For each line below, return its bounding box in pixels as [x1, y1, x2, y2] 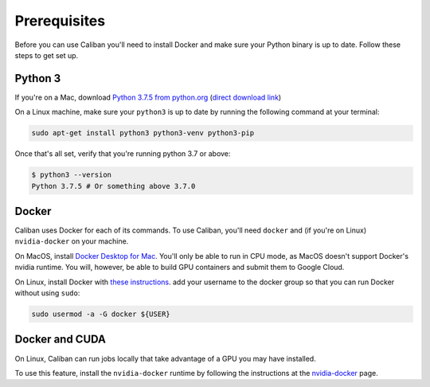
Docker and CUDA [14, 333, 107, 346]
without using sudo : [14, 288, 80, 298]
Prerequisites [14, 12, 106, 29]
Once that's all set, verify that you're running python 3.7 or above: [14, 149, 231, 158]
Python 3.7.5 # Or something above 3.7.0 [31, 182, 196, 190]
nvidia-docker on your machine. [14, 236, 129, 246]
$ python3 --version [31, 170, 111, 179]
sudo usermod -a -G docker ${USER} [31, 310, 170, 319]
